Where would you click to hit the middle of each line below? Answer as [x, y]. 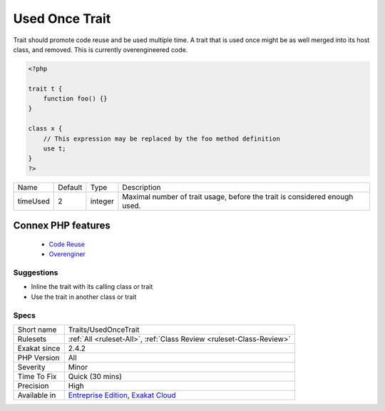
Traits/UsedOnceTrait [104, 330]
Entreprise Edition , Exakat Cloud [122, 395]
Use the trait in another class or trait [84, 297]
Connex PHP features [62, 226]
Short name [37, 330]
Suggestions [36, 273]
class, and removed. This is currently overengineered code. [101, 49]
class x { [45, 129]
